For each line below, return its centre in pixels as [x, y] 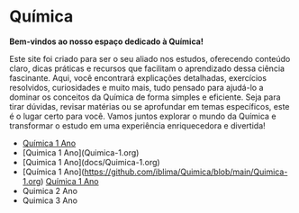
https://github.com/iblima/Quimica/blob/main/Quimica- [186, 172]
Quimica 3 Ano [50, 200]
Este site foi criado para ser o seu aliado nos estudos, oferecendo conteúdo [150, 58]
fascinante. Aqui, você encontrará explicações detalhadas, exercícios [138, 77]
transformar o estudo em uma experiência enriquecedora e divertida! [137, 125]
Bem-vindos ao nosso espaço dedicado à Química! [107, 41]
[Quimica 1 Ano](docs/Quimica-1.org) [91, 162]
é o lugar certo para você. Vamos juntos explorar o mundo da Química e [143, 116]
